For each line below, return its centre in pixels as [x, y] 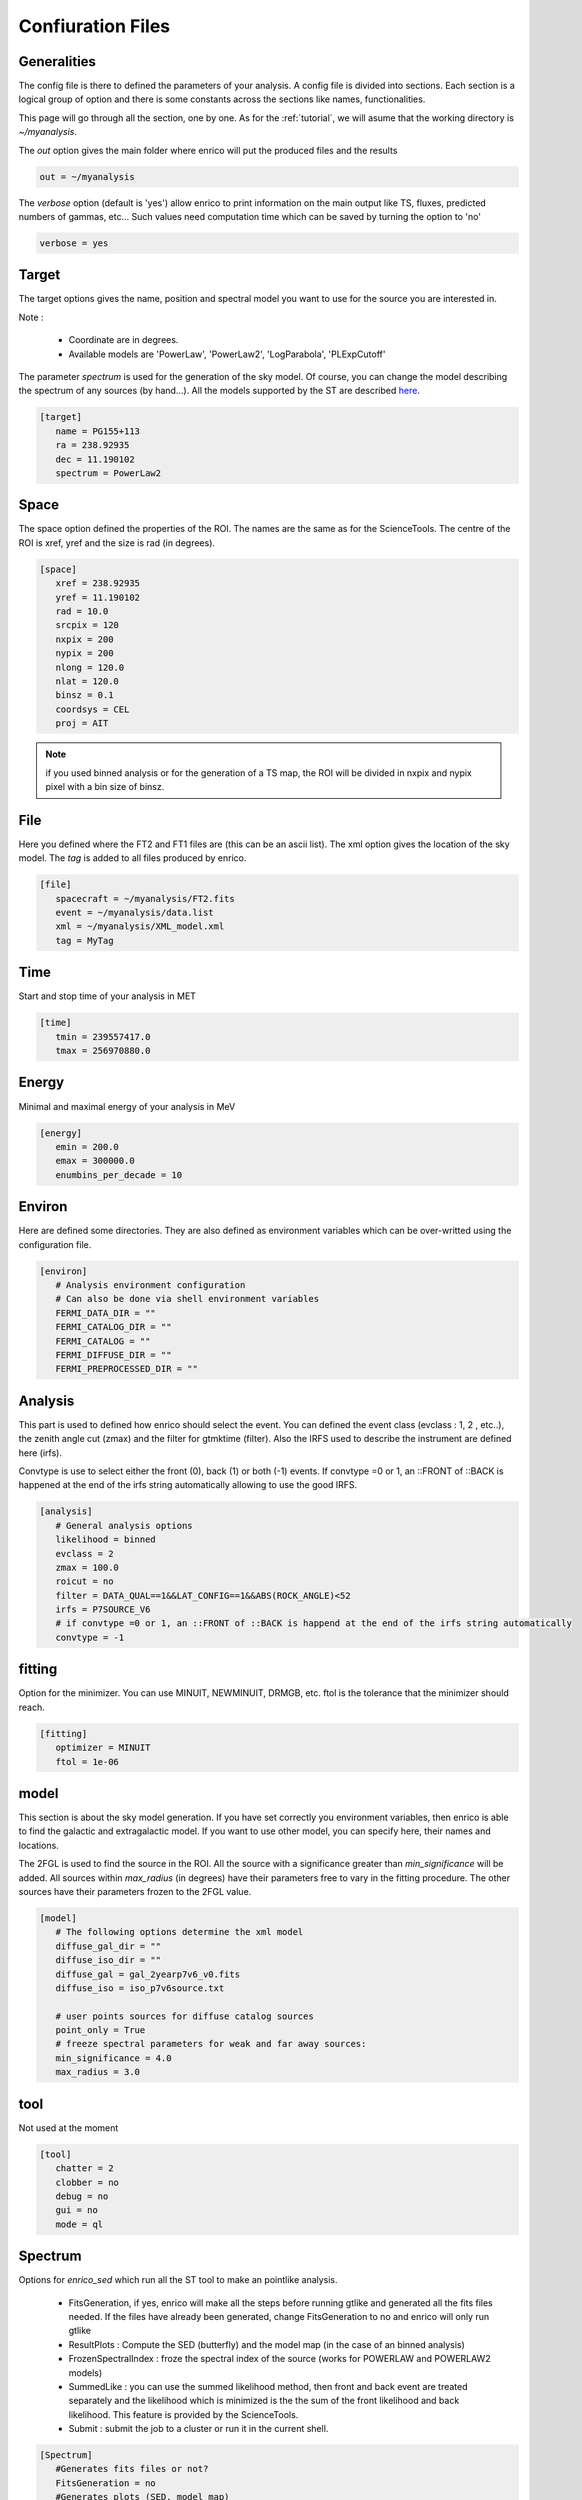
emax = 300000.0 [95, 1161]
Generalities [57, 61]
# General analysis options [124, 1525]
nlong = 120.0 [90, 667]
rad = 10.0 [82, 611]
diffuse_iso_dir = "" [108, 1960]
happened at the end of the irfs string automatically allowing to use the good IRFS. [188, 1485]
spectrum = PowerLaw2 [108, 473]
